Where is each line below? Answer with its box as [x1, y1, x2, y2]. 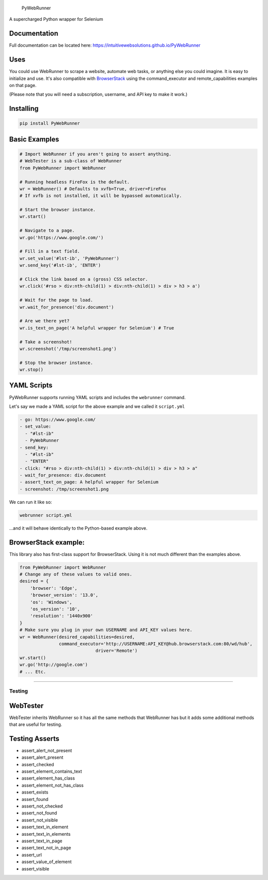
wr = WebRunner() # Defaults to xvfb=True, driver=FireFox [19, 186, 166, 191]
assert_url [21, 852, 42, 858]
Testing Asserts [9, 734, 60, 743]
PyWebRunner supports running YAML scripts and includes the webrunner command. [9, 394, 186, 400]
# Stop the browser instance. [19, 360, 93, 365]
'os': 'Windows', [30, 599, 72, 605]
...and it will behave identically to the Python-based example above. [9, 525, 147, 531]
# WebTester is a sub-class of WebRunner [19, 158, 122, 164]
